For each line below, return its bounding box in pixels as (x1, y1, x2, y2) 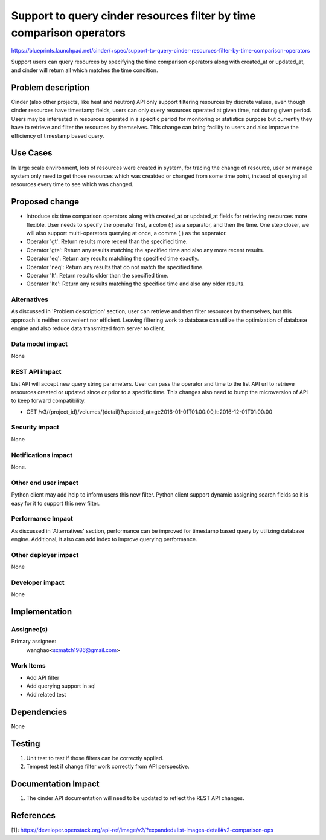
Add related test (26, 691, 66, 698)
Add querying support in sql (26, 682, 96, 689)
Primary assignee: (11, 638, 57, 645)
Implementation (11, 607, 72, 617)
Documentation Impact (11, 778, 100, 789)
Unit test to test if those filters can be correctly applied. (26, 754, 164, 761)
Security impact (11, 423, 60, 432)
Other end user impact (11, 478, 78, 487)
